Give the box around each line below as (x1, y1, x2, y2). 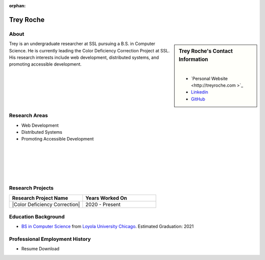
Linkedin (191, 89, 209, 95)
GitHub (191, 96, 206, 102)
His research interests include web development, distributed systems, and (9, 54, 159, 60)
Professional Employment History (9, 236, 91, 242)
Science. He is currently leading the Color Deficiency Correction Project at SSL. (9, 47, 170, 53)
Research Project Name (12, 194, 68, 201)
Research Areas (9, 112, 48, 119)
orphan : (9, 3, 26, 8)
